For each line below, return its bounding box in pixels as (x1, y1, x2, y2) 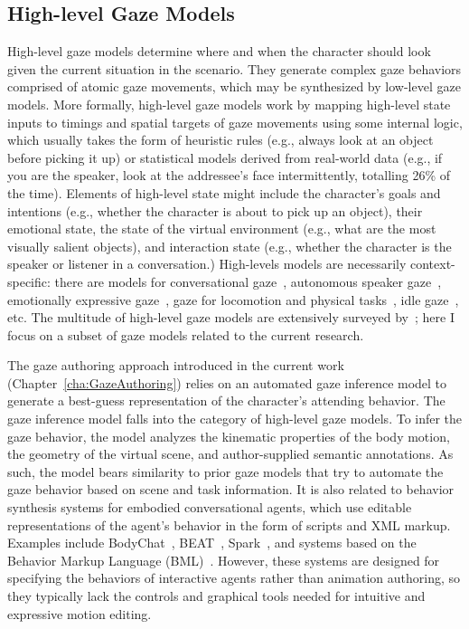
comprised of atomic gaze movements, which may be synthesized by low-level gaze (7, 77, 461, 96)
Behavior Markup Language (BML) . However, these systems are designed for (7, 550, 440, 569)
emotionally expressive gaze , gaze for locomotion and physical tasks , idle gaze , (7, 290, 459, 309)
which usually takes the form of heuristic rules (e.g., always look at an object (7, 130, 434, 149)
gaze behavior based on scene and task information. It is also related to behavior (7, 480, 455, 499)
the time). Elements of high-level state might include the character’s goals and (7, 183, 441, 202)
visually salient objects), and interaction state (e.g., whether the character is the (7, 236, 452, 255)
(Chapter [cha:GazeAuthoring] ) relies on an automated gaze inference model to (7, 373, 447, 392)
